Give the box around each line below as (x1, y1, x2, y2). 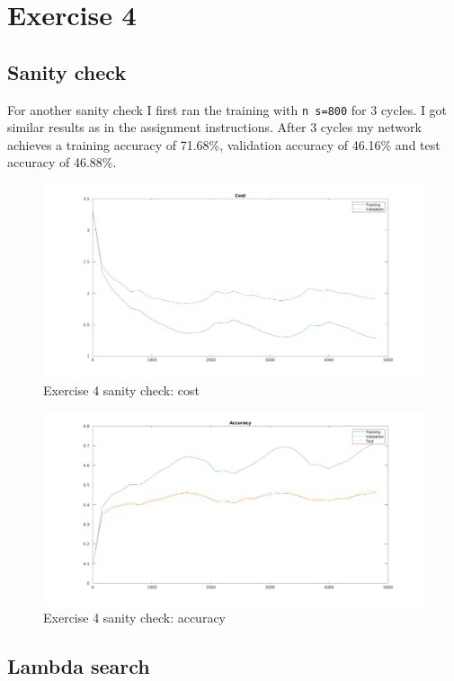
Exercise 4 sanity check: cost (43, 380, 200, 399)
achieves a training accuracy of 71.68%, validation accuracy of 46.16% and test (7, 135, 441, 154)
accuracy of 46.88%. (7, 153, 117, 172)
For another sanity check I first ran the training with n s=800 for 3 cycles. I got (7, 100, 448, 119)
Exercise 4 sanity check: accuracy (43, 607, 226, 626)
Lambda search (7, 651, 150, 679)
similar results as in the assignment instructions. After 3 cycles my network (7, 118, 422, 137)
